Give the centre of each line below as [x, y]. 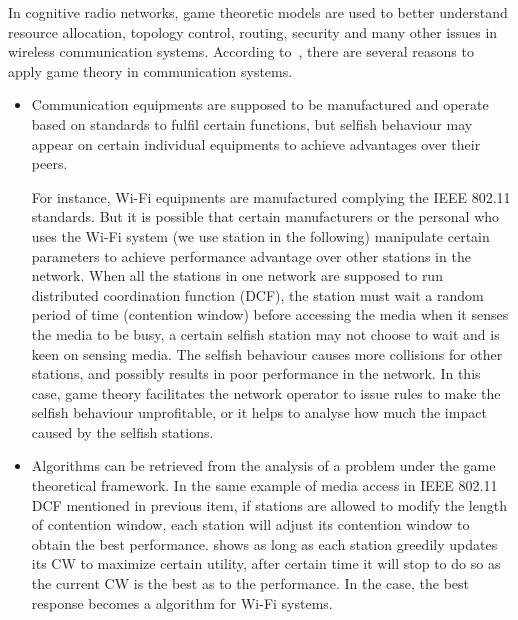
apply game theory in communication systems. [150, 70]
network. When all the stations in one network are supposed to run [237, 275]
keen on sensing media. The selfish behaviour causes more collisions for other [267, 353]
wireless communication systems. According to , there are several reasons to [241, 51]
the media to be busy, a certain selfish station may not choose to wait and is [265, 333]
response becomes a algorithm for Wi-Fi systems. [182, 602]
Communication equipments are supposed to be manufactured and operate [260, 104]
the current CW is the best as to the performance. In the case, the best [250, 583]
